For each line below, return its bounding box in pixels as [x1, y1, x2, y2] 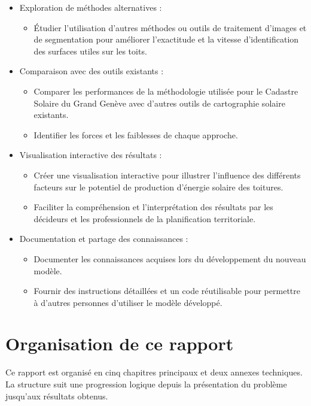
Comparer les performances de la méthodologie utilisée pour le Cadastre [33, 84, 298, 97]
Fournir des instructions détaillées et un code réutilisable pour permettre [33, 284, 300, 297]
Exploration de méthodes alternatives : [19, 1, 162, 13]
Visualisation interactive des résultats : [19, 149, 162, 161]
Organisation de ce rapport [5, 331, 234, 356]
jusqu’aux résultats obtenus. [5, 389, 108, 402]
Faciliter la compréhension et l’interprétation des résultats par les [33, 201, 273, 213]
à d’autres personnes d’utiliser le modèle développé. [33, 296, 222, 308]
